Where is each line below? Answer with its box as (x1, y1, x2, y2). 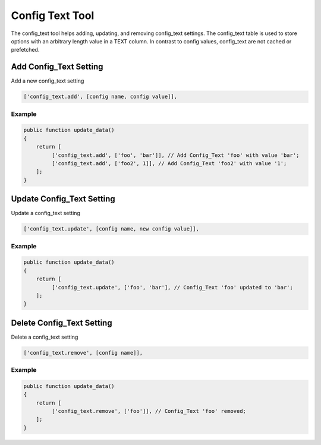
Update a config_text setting (11, 210, 80, 217)
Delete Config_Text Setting (11, 318, 112, 328)
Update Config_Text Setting (11, 194, 115, 204)
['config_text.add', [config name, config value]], (23, 93, 178, 100)
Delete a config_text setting (11, 333, 78, 340)
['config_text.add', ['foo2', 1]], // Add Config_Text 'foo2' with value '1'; (51, 160, 287, 166)
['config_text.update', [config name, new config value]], (23, 226, 199, 232)
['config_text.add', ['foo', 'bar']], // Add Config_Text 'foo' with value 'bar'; (51, 152, 300, 159)
